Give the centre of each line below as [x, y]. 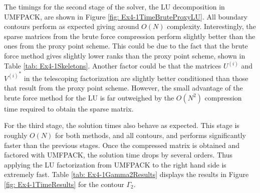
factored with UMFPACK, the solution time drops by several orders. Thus [118, 155]
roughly [16, 135]
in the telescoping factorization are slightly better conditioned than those [136, 78]
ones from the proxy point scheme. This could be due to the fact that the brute [126, 46]
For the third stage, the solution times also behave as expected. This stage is [122, 125]
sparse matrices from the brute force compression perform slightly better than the [130, 36]
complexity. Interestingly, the [211, 26]
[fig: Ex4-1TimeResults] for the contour [64, 184]
